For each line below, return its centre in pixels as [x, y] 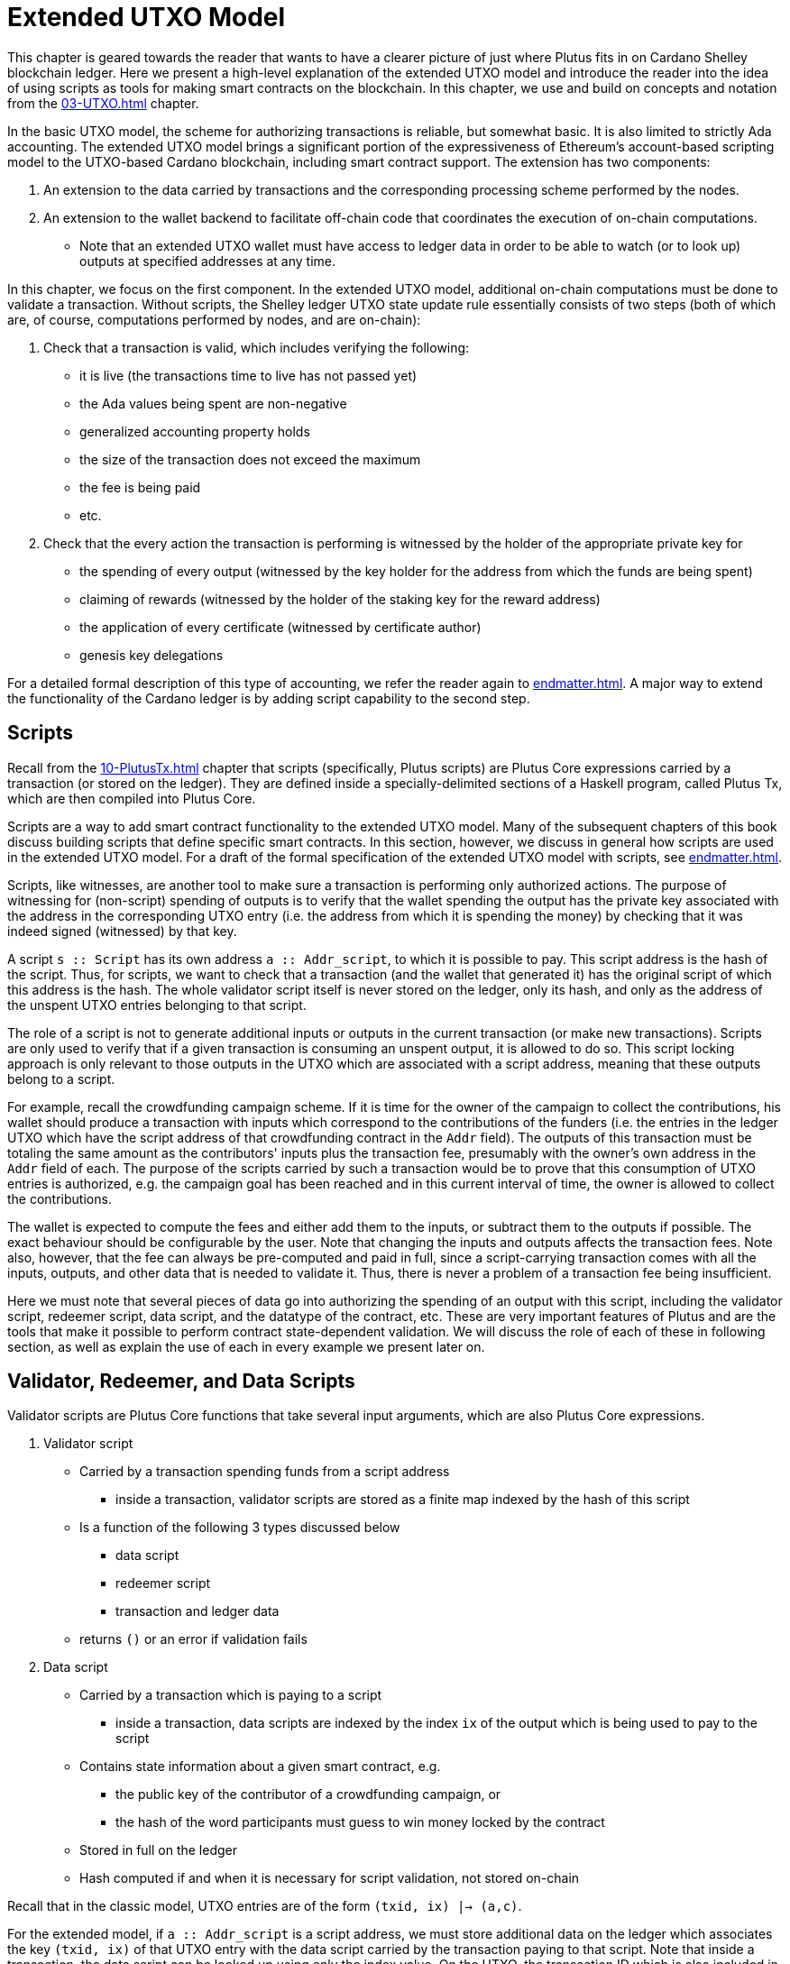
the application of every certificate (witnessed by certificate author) [280, 627]
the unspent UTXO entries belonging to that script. [157, 1005]
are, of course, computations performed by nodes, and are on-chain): [214, 319]
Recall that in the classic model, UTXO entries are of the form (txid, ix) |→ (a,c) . [265, 1906]
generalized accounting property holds [195, 431]
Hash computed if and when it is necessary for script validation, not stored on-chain [330, 1878]
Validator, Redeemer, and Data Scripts [181, 1381]
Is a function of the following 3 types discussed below [240, 1528]
